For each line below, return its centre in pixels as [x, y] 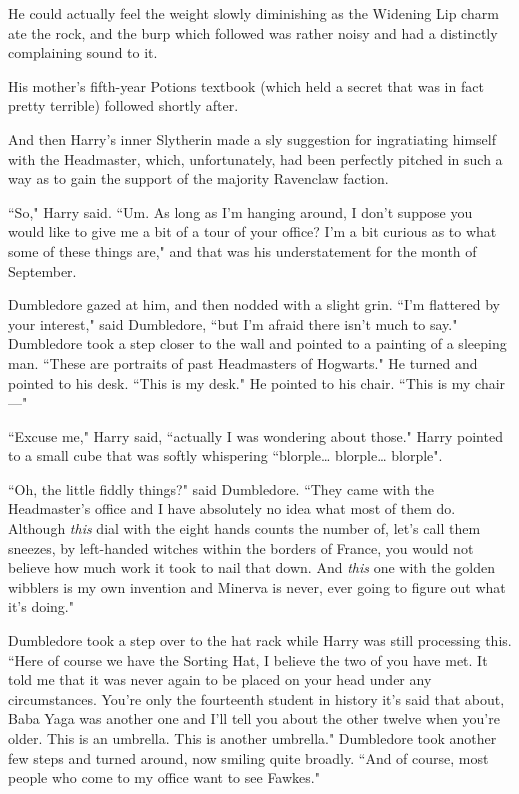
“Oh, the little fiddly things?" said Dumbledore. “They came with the [221, 488]
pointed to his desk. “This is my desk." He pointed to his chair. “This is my [239, 382]
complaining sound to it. [83, 52]
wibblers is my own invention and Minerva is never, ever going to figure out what [257, 586]
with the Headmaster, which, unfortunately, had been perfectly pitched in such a [255, 158]
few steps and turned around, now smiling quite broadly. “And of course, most [248, 757]
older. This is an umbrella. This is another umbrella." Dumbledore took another [252, 738]
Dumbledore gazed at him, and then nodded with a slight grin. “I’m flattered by [254, 304]
